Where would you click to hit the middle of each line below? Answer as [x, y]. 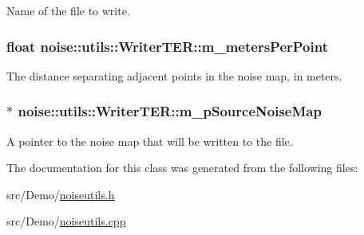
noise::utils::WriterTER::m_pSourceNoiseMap [170, 111]
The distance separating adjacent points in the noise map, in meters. [174, 75]
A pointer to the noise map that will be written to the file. [150, 141]
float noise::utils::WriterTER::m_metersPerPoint [167, 46]
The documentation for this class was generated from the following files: [182, 168]
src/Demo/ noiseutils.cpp [66, 221]
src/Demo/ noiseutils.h [61, 194]
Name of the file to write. [68, 10]
